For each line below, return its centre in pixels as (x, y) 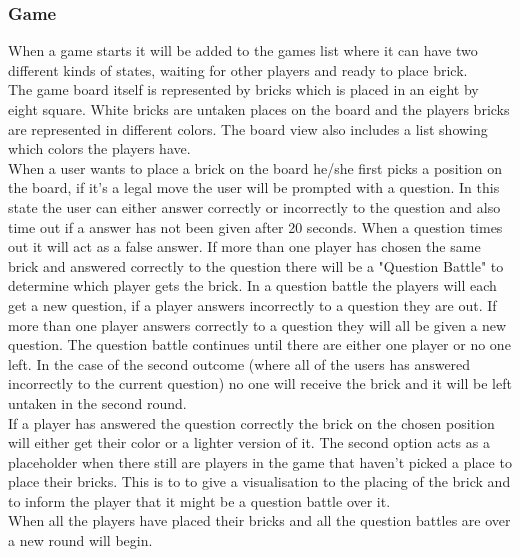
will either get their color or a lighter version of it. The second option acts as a (249, 442)
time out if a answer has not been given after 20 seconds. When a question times (255, 226)
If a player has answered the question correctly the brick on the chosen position (251, 422)
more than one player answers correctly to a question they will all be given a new (257, 324)
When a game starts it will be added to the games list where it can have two (243, 50)
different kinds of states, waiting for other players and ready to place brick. (238, 69)
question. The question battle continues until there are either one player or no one (259, 344)
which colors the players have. (99, 148)
